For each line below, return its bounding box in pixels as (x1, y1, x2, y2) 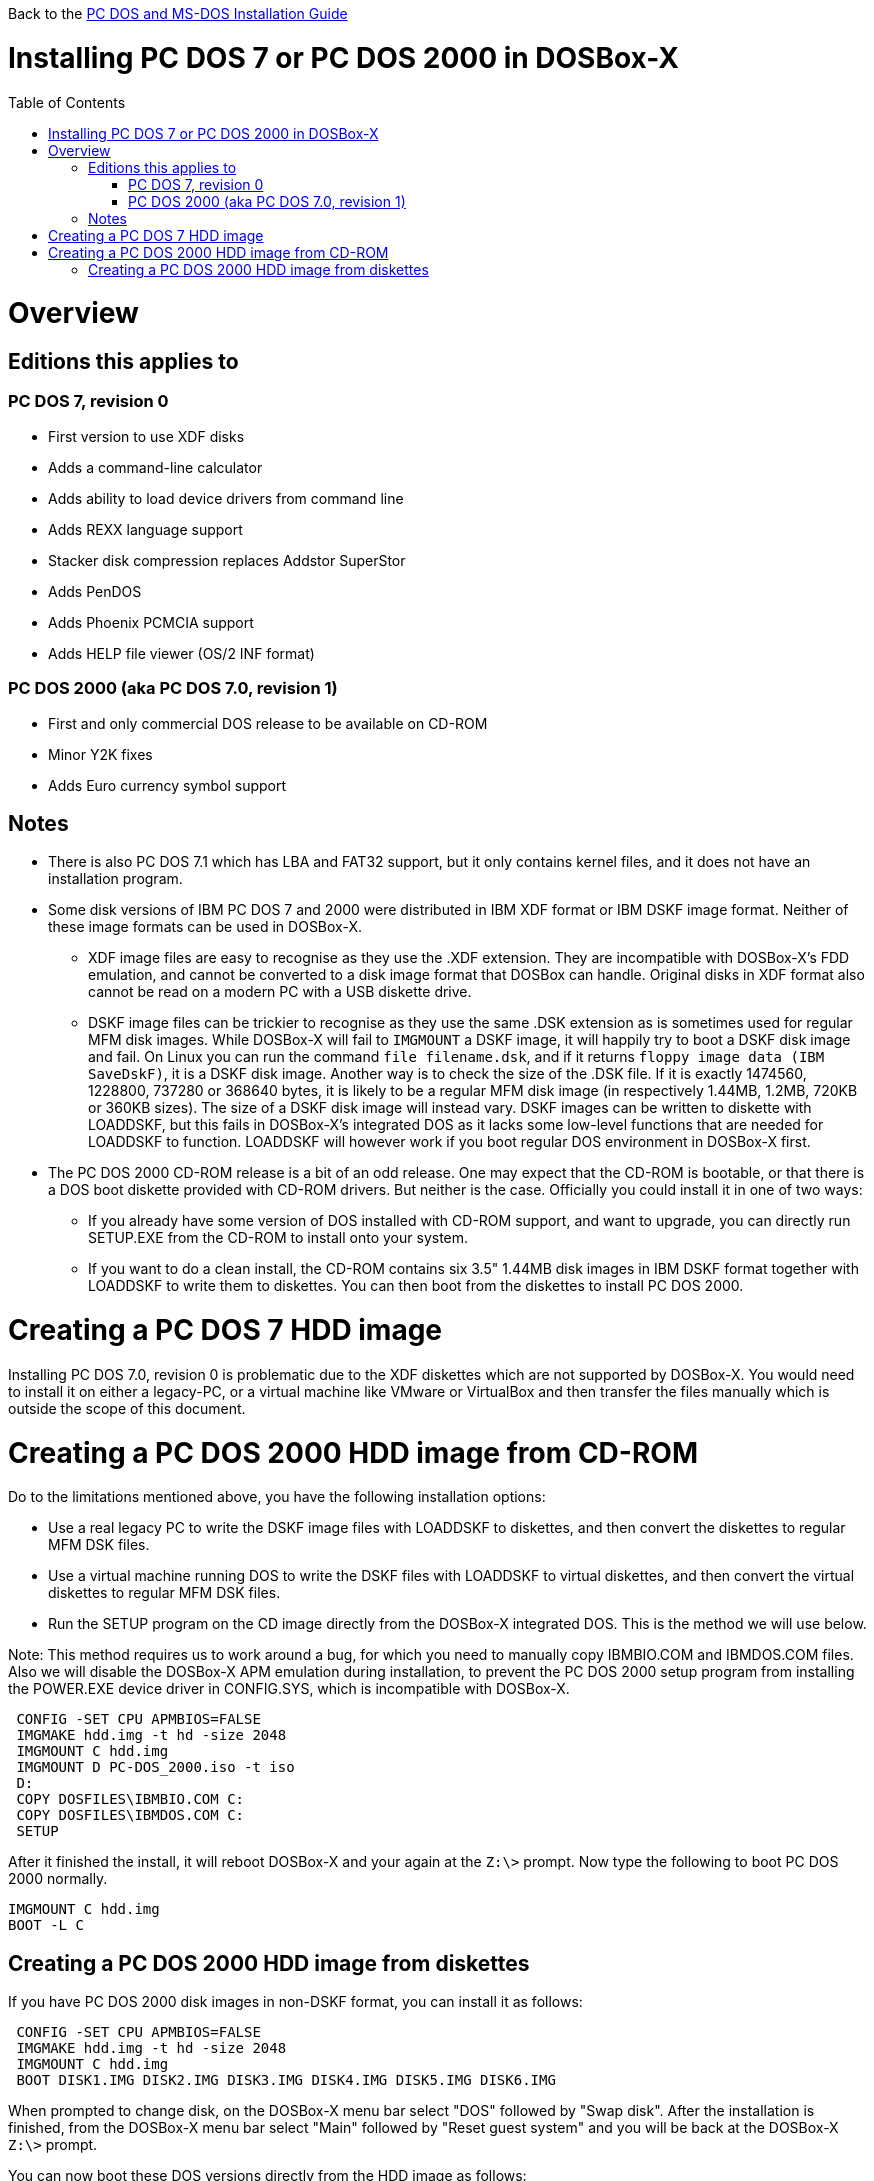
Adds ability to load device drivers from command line (48, 489, 404, 507)
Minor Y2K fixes (48, 745, 153, 763)
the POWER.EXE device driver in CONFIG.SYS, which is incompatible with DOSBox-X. (8, 1680, 570, 1698)
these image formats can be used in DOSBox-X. (48, 918, 362, 936)
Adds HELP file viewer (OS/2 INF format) (48, 644, 315, 662)
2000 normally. (8, 1870, 108, 1888)
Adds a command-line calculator (48, 458, 263, 476)
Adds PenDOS (48, 582, 142, 600)
